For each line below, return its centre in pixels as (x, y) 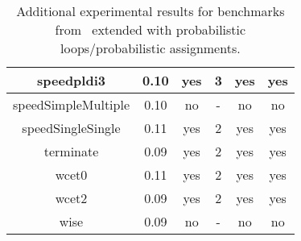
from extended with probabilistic (150, 29)
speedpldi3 (71, 80)
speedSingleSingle (71, 128)
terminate (71, 151)
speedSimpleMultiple (72, 104)
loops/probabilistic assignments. (150, 48)
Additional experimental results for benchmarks (150, 11)
